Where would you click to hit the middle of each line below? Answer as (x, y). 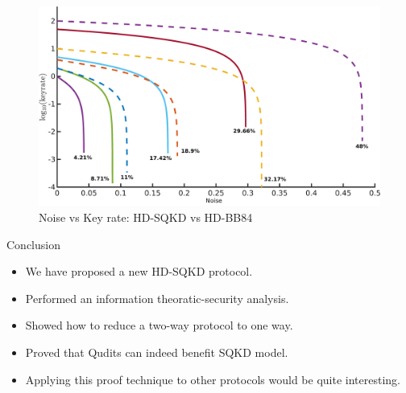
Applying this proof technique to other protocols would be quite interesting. (213, 379)
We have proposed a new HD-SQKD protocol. (139, 271)
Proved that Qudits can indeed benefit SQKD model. (157, 352)
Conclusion (33, 244)
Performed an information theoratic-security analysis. (157, 298)
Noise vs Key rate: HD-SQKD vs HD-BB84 (146, 217)
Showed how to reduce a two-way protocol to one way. (159, 325)
